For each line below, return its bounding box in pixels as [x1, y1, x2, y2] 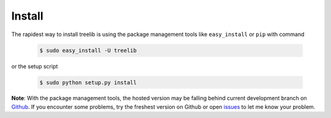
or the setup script [11, 62, 58, 70]
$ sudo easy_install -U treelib [39, 46, 137, 54]
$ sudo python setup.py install [39, 79, 137, 86]
